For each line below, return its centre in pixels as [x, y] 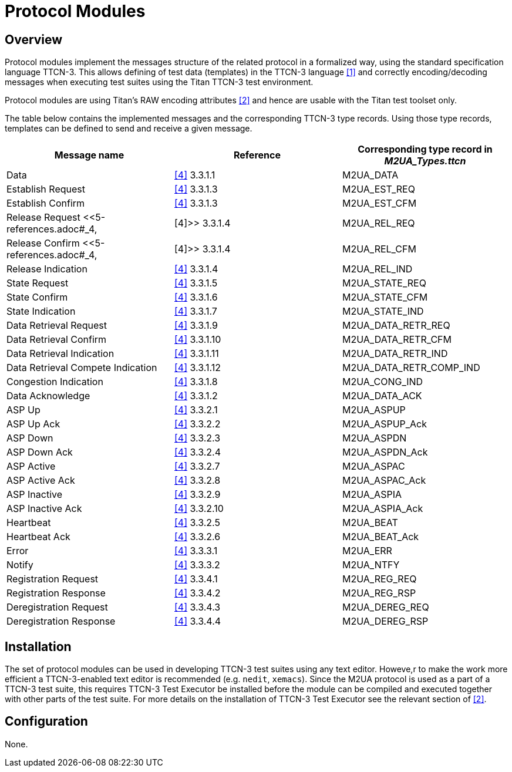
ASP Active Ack [41, 481]
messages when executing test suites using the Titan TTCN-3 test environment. [159, 82]
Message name [89, 155]
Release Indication [47, 269]
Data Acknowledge [48, 396]
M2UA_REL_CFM [379, 249]
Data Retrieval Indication [60, 354]
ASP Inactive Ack [44, 509]
